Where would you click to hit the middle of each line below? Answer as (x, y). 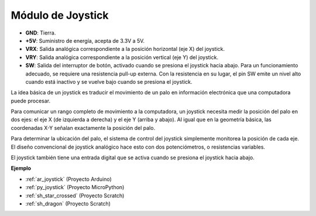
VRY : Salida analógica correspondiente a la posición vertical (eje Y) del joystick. (122, 57)
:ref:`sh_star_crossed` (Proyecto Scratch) (75, 196)
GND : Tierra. (41, 33)
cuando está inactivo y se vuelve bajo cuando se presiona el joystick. (109, 81)
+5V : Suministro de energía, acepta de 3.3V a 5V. (85, 40)
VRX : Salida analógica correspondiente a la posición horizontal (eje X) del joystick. (125, 49)
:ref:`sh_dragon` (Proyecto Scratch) (68, 203)
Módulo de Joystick (60, 15)
